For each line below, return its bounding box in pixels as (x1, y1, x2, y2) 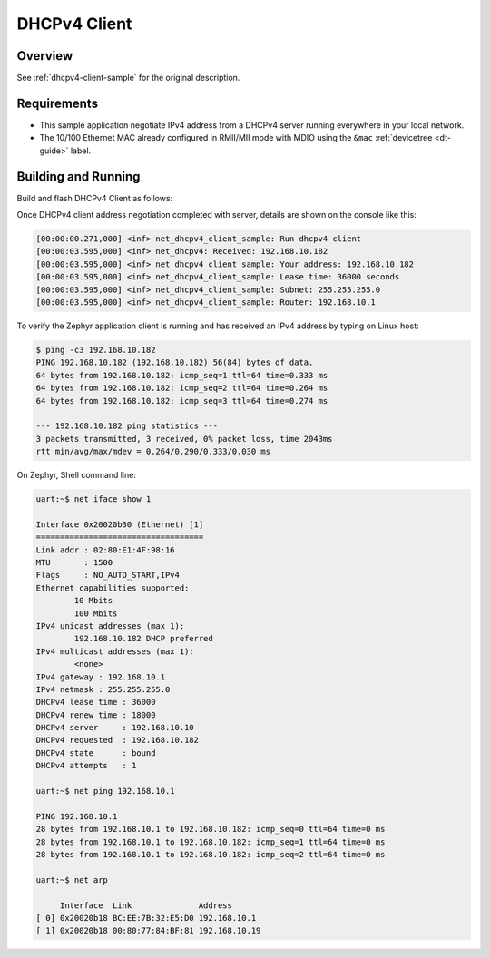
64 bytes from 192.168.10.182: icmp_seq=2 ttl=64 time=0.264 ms (35, 383, 328, 394)
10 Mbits (73, 595, 113, 606)
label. (70, 145, 92, 156)
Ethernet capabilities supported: (35, 582, 190, 593)
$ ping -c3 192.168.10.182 (35, 345, 156, 355)
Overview (16, 48, 73, 64)
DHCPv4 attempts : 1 (35, 760, 137, 771)
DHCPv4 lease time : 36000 (35, 697, 156, 708)
